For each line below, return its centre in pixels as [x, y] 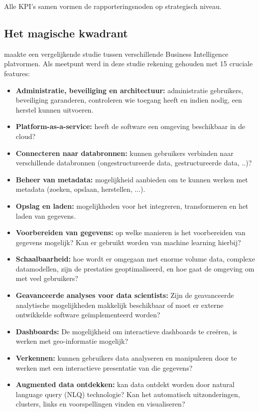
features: [17, 73]
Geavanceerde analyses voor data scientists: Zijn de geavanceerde [125, 295]
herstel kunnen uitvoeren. [55, 109]
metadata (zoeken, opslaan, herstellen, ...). [80, 189]
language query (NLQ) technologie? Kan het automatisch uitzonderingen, [128, 394]
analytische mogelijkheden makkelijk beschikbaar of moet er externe [120, 305]
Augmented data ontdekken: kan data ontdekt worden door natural [125, 384]
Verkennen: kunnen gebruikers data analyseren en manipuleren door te [126, 358]
